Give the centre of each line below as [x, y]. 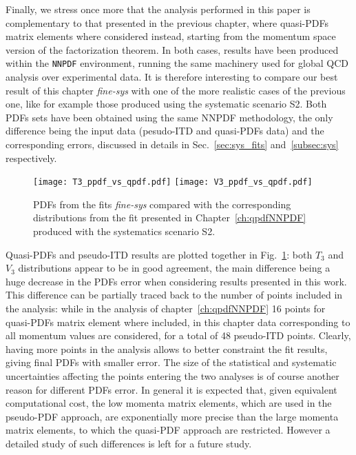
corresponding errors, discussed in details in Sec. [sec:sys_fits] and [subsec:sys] [172, 144]
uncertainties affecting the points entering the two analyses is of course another [172, 375]
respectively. [31, 158]
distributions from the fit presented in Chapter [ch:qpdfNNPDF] [170, 218]
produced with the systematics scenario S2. [124, 231]
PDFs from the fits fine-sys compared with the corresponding [162, 204]
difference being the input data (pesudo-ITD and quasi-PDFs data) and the [165, 131]
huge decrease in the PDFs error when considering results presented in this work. [176, 281]
